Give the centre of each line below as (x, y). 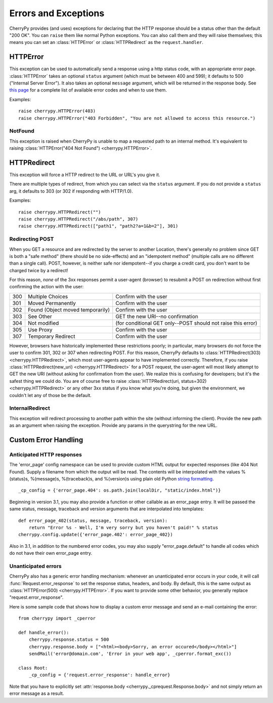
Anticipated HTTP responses (45, 454)
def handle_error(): (44, 633)
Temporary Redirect (52, 336)
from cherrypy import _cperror (57, 619)
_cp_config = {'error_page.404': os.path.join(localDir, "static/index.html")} (120, 490)
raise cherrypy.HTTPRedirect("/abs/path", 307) (78, 219)
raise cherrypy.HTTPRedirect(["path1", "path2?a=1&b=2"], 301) (98, 226)
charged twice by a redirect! (39, 270)
